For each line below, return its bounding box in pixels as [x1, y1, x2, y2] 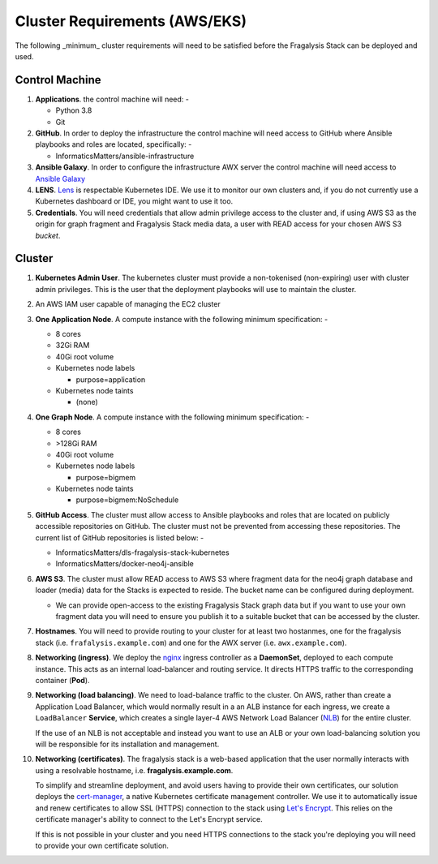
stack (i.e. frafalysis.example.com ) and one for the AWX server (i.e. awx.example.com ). [35, 638, 347, 647]
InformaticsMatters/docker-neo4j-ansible [55, 559, 194, 569]
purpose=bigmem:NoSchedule [75, 495, 179, 505]
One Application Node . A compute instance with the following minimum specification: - [35, 314, 328, 324]
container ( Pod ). [35, 675, 90, 685]
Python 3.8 [55, 105, 92, 115]
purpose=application [75, 374, 146, 385]
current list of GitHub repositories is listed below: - [35, 532, 204, 543]
